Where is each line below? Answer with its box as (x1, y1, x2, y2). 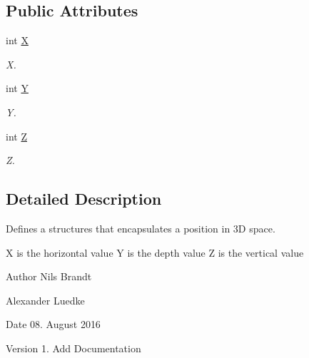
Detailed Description (6, 188, 162, 210)
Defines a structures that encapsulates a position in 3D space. (6, 220, 275, 235)
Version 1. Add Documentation (6, 340, 141, 355)
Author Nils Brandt (6, 269, 92, 284)
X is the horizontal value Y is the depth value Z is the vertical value (6, 245, 304, 260)
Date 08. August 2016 (6, 317, 101, 332)
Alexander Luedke (6, 292, 85, 307)
